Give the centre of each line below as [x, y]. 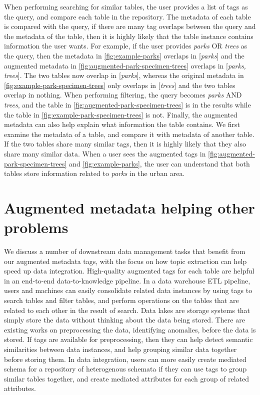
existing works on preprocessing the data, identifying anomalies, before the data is [130, 329]
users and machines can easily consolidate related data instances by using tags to [128, 290]
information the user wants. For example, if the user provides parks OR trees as [126, 46]
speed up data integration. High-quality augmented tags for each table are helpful [129, 271]
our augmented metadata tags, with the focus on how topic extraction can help [125, 261]
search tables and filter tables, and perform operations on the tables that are [121, 300]
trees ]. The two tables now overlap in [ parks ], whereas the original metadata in [124, 75]
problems [36, 227]
